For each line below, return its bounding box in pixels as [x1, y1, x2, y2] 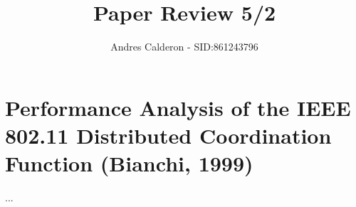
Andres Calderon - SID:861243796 [110, 39, 258, 54]
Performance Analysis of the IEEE [5, 92, 351, 122]
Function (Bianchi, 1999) [5, 149, 253, 178]
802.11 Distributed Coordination [5, 120, 332, 149]
